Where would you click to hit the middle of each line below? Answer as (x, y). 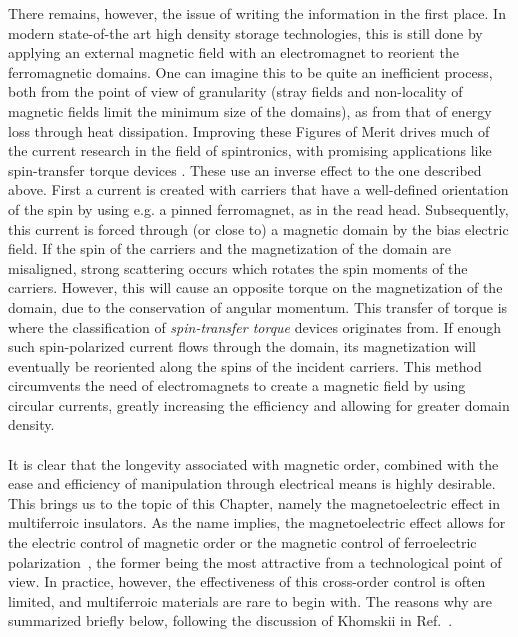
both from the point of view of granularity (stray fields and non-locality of (235, 91)
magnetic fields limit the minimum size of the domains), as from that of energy (250, 110)
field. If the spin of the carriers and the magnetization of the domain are (229, 248)
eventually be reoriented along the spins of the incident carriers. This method (245, 365)
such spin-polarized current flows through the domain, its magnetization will (242, 346)
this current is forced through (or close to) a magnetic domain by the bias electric (258, 228)
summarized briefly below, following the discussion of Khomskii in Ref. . (230, 620)
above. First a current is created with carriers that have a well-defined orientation (258, 189)
